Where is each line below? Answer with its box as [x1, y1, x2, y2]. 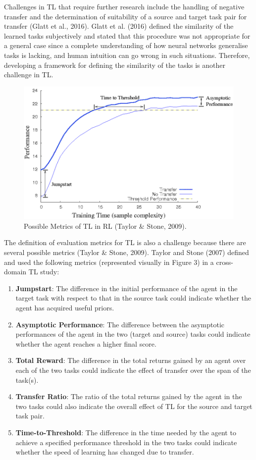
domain [4, 266, 27, 277]
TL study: [28, 266, 59, 277]
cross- [216, 256, 233, 267]
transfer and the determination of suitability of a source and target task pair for [4, 11, 247, 21]
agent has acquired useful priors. [15, 303, 114, 313]
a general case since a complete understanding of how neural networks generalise [4, 40, 248, 51]
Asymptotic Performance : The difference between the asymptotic [15, 319, 225, 329]
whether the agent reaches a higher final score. [15, 338, 156, 349]
